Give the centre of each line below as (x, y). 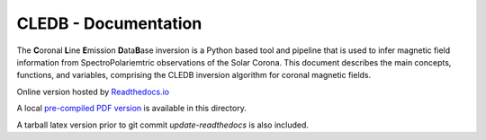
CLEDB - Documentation (109, 23)
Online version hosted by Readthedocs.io (93, 92)
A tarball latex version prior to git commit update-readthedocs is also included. (163, 125)
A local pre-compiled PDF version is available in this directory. (131, 109)
